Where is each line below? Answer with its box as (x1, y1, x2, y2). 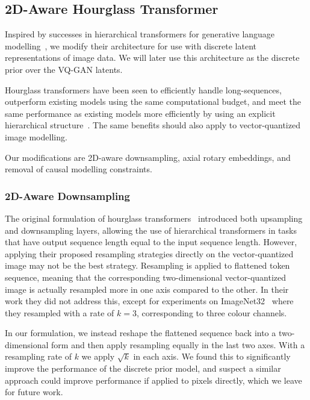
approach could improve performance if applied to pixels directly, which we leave (5, 373, 302, 386)
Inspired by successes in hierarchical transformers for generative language (5, 28, 275, 40)
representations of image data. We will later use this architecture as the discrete (5, 51, 300, 64)
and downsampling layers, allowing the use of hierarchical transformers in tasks (5, 223, 297, 236)
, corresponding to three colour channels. (137, 306, 287, 319)
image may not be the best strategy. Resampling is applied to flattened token (5, 259, 290, 272)
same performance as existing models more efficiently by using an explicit (5, 107, 276, 119)
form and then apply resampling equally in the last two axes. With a (51, 338, 305, 351)
